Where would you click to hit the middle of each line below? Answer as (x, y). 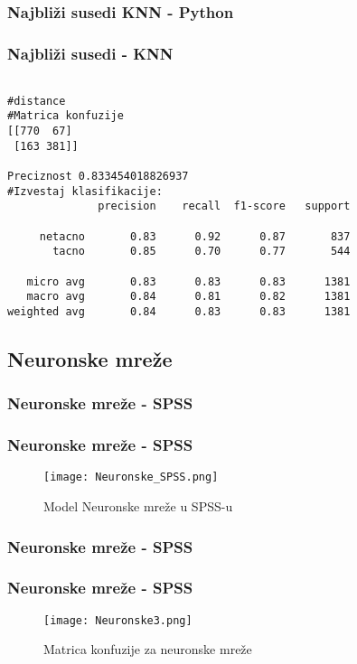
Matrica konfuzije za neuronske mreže (148, 649)
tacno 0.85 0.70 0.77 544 (202, 252)
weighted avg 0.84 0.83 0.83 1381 (179, 311)
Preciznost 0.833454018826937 (98, 176)
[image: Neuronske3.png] (118, 620)
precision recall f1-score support (224, 206)
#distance (37, 101)
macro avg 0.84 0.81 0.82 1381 (188, 297)
